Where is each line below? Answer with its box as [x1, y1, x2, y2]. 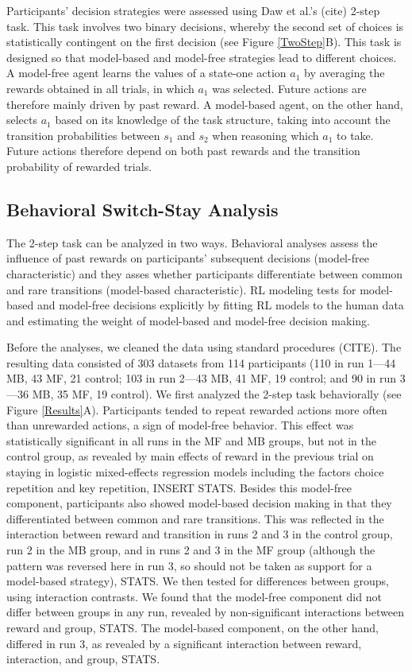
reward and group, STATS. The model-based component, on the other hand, [6, 619, 379, 635]
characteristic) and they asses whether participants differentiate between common [6, 265, 403, 282]
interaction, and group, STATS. [6, 651, 160, 667]
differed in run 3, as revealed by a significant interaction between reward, [6, 635, 362, 651]
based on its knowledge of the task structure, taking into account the [55, 111, 391, 128]
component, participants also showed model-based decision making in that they [6, 495, 392, 511]
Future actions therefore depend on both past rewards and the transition [6, 142, 360, 159]
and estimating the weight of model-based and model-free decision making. [6, 312, 370, 328]
